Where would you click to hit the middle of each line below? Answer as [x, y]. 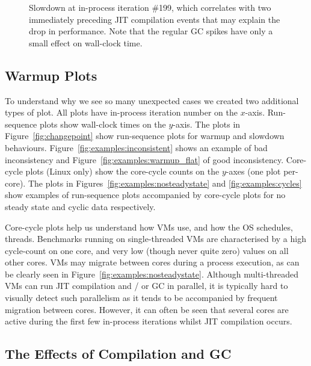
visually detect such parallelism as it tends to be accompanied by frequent [141, 298]
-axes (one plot [253, 171]
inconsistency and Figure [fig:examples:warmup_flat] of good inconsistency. [144, 159]
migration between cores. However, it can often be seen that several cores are [147, 309]
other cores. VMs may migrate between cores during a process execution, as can [152, 262]
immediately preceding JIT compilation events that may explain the [155, 19]
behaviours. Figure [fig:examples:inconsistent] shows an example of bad [136, 147]
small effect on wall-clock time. [86, 42]
